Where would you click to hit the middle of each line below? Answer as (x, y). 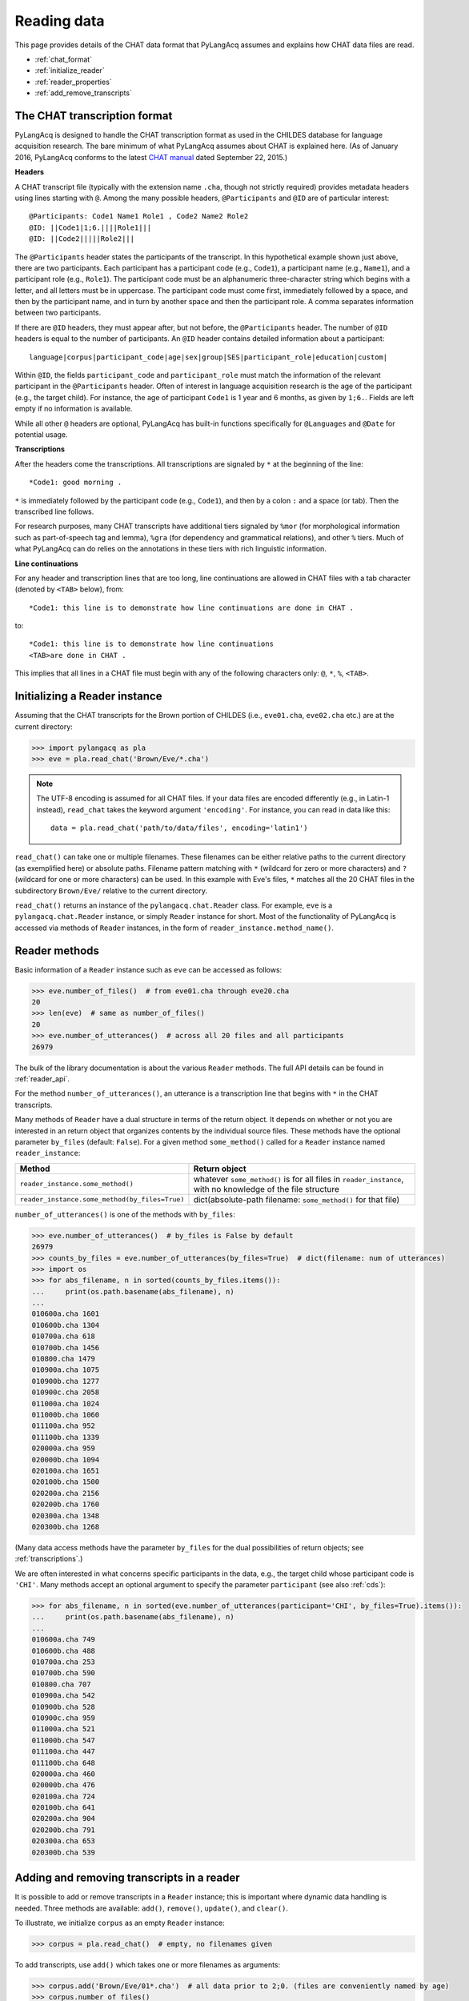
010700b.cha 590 (64, 1673)
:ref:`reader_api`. (42, 1079)
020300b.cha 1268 (66, 1526)
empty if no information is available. (74, 409)
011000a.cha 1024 (66, 1404)
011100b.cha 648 (64, 1762)
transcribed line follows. (54, 511)
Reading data (60, 21)
